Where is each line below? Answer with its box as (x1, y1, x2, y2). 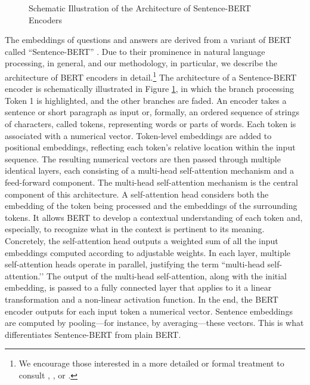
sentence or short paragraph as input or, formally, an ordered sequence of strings (5, 106, 299, 118)
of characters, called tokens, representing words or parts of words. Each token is (5, 118, 296, 130)
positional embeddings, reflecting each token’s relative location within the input (5, 141, 296, 153)
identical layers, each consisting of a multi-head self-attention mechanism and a (5, 164, 294, 177)
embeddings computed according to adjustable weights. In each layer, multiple (5, 246, 291, 258)
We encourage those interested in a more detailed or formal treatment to (18, 357, 284, 369)
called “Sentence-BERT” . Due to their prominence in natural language (5, 45, 265, 57)
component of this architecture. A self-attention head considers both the (5, 187, 269, 200)
